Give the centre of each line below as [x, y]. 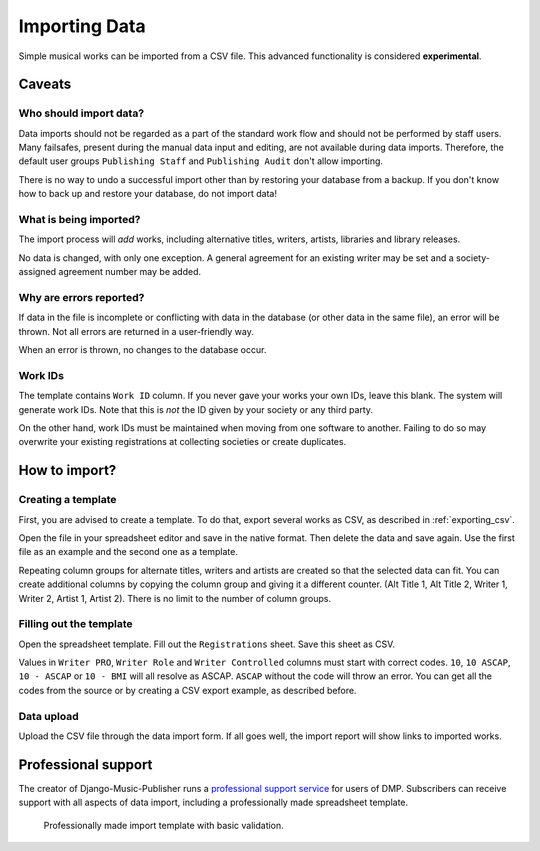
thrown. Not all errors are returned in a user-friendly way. [136, 331]
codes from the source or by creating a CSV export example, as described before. [187, 690]
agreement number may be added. [130, 272]
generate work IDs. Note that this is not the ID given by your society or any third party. [196, 409]
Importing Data [82, 26]
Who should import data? [81, 113]
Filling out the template [75, 624]
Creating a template [67, 500]
